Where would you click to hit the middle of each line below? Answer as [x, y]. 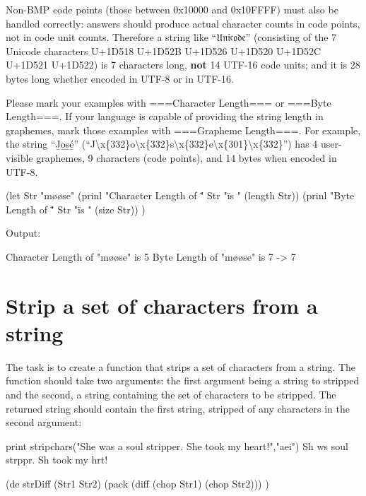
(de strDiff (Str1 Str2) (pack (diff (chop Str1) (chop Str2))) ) [137, 483]
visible [19, 157]
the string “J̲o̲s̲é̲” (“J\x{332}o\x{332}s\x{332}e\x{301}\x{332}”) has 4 [162, 144]
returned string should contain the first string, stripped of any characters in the [178, 408]
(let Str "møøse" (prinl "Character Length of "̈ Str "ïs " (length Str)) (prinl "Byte [180, 195]
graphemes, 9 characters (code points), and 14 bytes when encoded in [187, 157]
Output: [23, 233]
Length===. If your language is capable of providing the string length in [165, 116]
